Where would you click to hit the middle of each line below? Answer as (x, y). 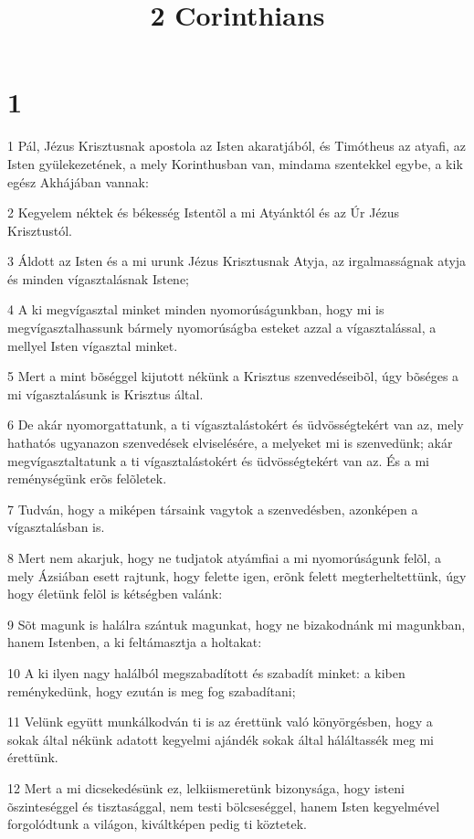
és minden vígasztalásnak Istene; (99, 278)
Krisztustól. (40, 230)
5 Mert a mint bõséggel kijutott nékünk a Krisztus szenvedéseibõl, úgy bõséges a (233, 376)
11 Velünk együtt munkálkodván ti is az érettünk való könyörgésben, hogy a (220, 722)
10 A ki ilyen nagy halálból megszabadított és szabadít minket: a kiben (206, 672)
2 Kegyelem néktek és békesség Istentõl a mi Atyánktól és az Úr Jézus (204, 212)
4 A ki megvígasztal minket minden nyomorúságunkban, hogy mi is (196, 309)
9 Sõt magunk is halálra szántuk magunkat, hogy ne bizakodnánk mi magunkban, (237, 624)
